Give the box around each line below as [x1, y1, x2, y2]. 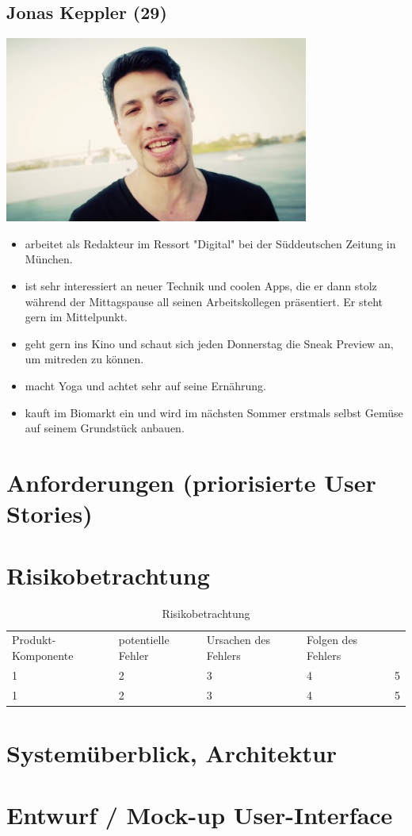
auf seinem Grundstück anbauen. [25, 420, 185, 436]
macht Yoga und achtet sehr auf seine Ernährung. [25, 377, 267, 393]
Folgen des [307, 631, 358, 648]
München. [25, 251, 73, 267]
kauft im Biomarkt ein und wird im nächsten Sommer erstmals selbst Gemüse [25, 404, 403, 420]
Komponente [12, 646, 74, 663]
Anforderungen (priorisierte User [6, 466, 376, 498]
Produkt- [12, 631, 56, 648]
